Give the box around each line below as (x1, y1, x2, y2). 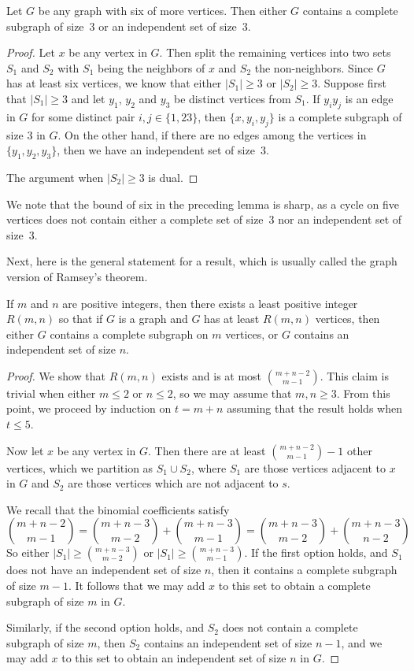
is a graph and (118, 310, 188, 327)
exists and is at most (161, 367, 262, 384)
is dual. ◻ (148, 169, 198, 185)
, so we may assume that (172, 384, 292, 401)
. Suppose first (317, 75, 386, 91)
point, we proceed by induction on (6, 400, 172, 417)
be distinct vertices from (173, 90, 291, 106)
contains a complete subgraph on (50, 325, 209, 342)
